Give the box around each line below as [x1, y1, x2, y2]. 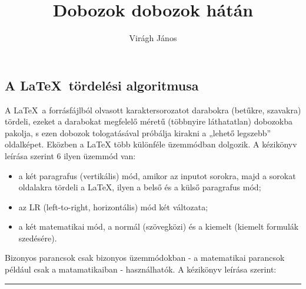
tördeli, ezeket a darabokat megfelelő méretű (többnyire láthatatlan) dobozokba [5, 115, 293, 127]
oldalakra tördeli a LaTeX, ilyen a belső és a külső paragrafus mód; [18, 181, 261, 193]
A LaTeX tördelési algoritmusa [5, 76, 199, 94]
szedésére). [18, 231, 57, 244]
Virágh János [129, 32, 177, 44]
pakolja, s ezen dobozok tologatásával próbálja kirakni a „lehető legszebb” [5, 126, 271, 139]
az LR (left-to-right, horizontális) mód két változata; [18, 200, 208, 213]
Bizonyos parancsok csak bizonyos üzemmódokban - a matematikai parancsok [5, 251, 285, 264]
